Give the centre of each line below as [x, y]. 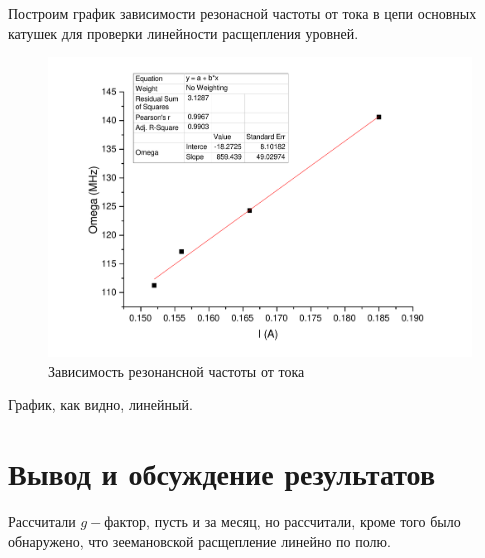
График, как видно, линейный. [100, 404]
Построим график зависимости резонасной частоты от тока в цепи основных [242, 13]
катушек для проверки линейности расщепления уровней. [183, 32]
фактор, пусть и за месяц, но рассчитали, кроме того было [282, 521]
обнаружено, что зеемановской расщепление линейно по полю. [199, 540]
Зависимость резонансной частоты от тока [176, 370]
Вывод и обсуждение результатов [222, 473]
